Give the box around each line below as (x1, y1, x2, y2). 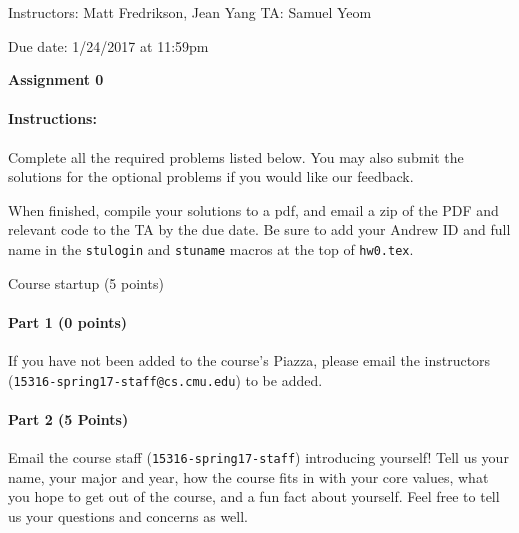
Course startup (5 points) (8, 272, 164, 293)
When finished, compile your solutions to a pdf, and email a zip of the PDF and (8, 199, 499, 220)
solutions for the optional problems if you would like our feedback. (8, 166, 414, 187)
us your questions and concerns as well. (8, 505, 249, 526)
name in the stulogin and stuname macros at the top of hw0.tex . (8, 238, 414, 259)
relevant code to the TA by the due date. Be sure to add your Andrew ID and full (8, 219, 511, 240)
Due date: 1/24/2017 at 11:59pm (8, 35, 209, 56)
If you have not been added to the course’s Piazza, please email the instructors (8, 350, 491, 370)
